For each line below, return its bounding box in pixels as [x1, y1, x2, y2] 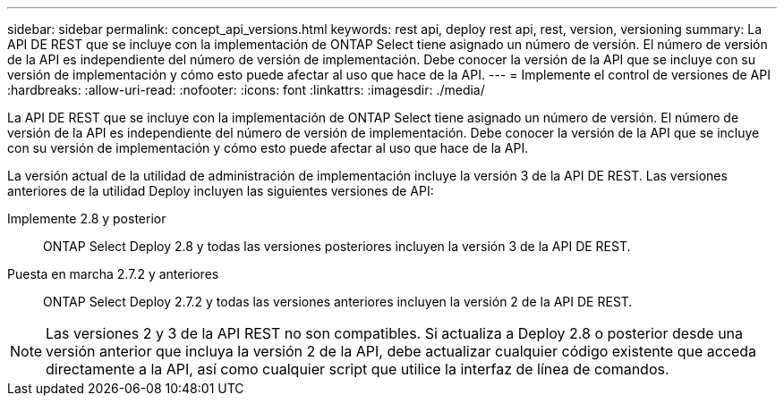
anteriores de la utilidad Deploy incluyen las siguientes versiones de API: [7, 183, 434, 198]
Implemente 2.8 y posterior [7, 211, 166, 226]
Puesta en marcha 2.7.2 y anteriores [7, 266, 219, 281]
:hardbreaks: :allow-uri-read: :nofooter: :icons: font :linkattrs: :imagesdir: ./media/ [7, 82, 485, 97]
